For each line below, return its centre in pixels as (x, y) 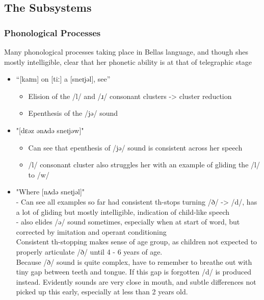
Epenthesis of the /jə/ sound (73, 113)
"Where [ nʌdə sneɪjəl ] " (50, 192)
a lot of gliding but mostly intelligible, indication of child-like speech (123, 211)
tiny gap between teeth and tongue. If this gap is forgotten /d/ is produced (134, 272)
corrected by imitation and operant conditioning (91, 231)
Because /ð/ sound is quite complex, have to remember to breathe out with (134, 261)
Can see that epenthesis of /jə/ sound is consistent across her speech (135, 147)
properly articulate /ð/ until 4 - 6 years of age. (89, 251)
